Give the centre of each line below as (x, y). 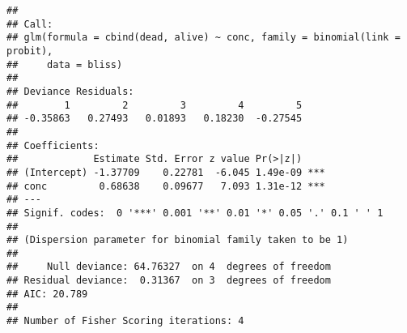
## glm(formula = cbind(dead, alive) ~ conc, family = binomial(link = (203, 38)
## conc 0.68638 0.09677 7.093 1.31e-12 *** (166, 186)
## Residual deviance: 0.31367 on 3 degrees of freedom (169, 281)
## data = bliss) (65, 64)
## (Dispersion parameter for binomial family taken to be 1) (178, 240)
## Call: (30, 24)
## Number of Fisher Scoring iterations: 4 (125, 321)
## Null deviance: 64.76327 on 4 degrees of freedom (169, 267)
